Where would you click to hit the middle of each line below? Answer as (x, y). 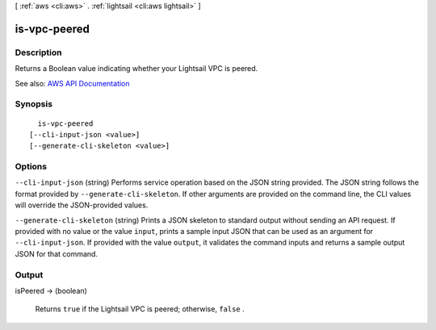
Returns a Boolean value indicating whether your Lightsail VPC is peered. (136, 69)
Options (31, 167)
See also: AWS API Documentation (72, 83)
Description (38, 52)
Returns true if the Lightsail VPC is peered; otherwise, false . (140, 309)
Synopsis (34, 104)
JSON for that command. (57, 253)
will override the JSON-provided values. (82, 205)
